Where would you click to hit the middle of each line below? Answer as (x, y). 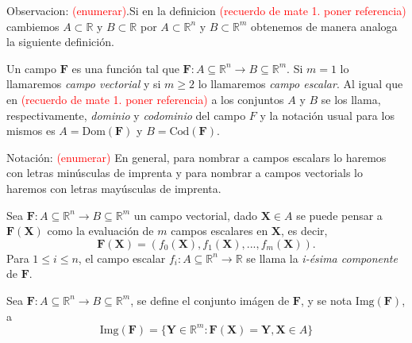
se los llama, (351, 99)
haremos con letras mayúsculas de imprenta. (114, 188)
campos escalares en (219, 231)
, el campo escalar (122, 258)
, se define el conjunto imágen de (210, 300)
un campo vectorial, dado (196, 215)
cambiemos (33, 26)
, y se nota (326, 300)
